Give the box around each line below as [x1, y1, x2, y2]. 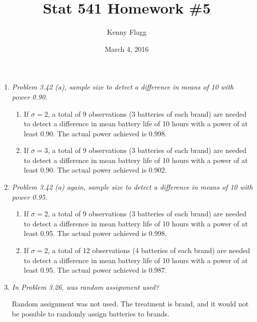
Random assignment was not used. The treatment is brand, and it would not [12, 298, 249, 309]
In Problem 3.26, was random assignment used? [12, 281, 159, 292]
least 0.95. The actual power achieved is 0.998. [24, 228, 167, 238]
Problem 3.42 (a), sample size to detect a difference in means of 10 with [12, 82, 234, 92]
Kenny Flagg [107, 27, 147, 37]
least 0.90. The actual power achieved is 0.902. [24, 165, 167, 175]
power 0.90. [12, 91, 48, 102]
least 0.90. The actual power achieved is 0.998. [24, 128, 167, 138]
